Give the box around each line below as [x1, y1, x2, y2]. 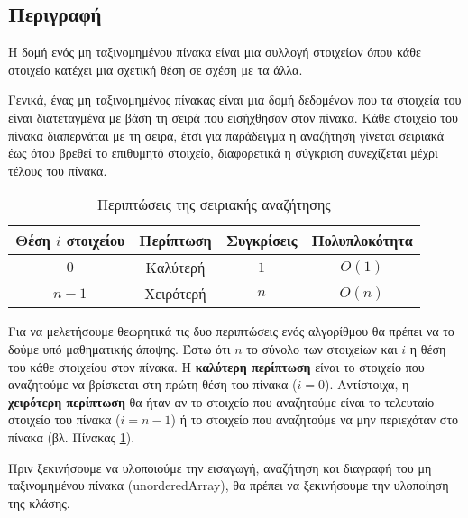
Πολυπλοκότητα [311, 230, 413, 251]
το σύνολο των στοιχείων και [246, 339, 398, 358]
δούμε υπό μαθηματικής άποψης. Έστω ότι [8, 339, 231, 358]
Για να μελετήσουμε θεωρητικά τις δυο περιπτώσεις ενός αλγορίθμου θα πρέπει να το [8, 322, 454, 341]
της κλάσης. [8, 493, 70, 512]
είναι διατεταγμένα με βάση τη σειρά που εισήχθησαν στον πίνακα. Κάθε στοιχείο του [8, 107, 458, 126]
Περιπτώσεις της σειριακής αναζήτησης [96, 194, 331, 215]
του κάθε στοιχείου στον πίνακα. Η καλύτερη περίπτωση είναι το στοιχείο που [8, 357, 425, 376]
